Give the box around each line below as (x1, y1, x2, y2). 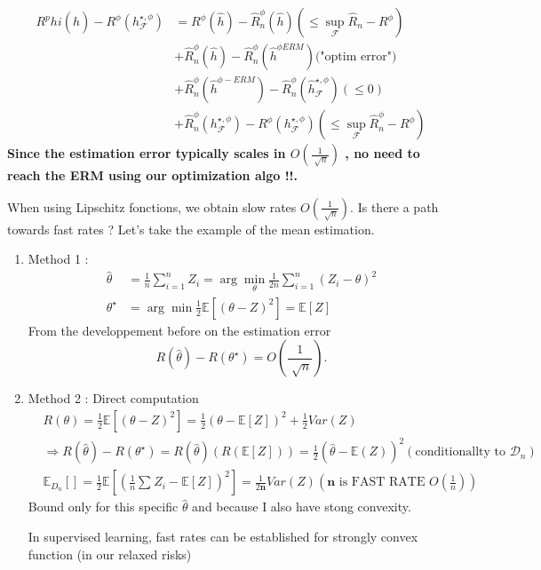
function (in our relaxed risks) (28, 544, 192, 563)
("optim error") (314, 51, 397, 64)
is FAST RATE (338, 476, 426, 489)
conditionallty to (415, 446, 505, 459)
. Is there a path (350, 197, 439, 216)
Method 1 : (28, 249, 89, 268)
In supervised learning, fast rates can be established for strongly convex (28, 527, 418, 546)
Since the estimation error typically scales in (7, 144, 286, 162)
